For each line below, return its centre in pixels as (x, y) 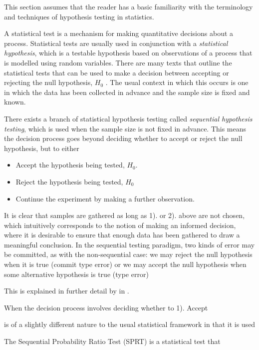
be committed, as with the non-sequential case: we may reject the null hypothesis (128, 254)
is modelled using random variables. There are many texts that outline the (118, 62)
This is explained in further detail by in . (67, 291)
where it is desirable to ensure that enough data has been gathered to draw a (122, 235)
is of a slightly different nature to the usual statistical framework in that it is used (130, 324)
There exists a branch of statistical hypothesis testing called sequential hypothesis (128, 118)
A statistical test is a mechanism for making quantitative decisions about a (119, 33)
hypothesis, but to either (42, 148)
